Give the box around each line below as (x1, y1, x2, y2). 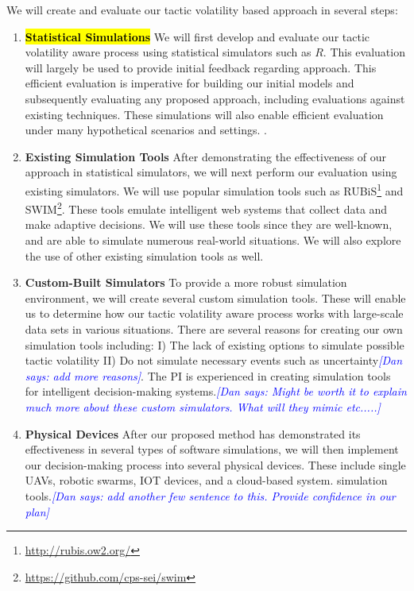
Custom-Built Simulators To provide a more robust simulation (25, 274, 347, 291)
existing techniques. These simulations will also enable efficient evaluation (25, 106, 384, 122)
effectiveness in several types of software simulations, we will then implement (25, 441, 399, 458)
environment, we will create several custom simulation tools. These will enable (25, 289, 406, 306)
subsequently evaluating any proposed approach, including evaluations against (25, 90, 405, 106)
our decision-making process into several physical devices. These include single (25, 456, 406, 473)
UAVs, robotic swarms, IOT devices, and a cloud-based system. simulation (25, 472, 388, 489)
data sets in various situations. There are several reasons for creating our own (25, 321, 403, 337)
